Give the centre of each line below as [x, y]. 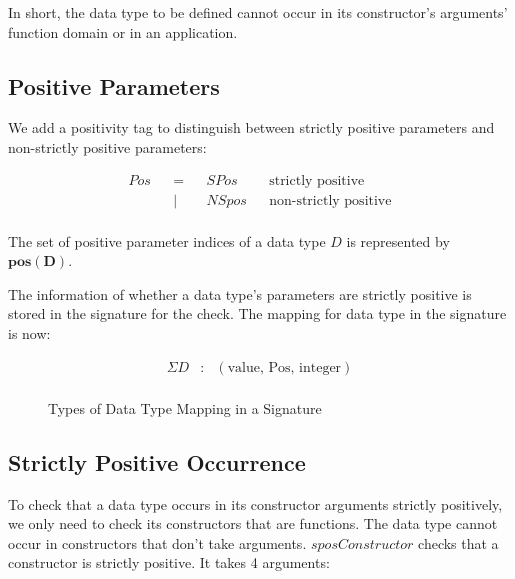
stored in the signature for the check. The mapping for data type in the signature [257, 313]
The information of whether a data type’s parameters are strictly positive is [240, 293]
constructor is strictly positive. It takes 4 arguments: [169, 562]
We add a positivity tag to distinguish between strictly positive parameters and [251, 127]
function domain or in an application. [123, 31]
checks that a [458, 542]
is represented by [398, 240]
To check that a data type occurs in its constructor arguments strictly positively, [255, 503]
